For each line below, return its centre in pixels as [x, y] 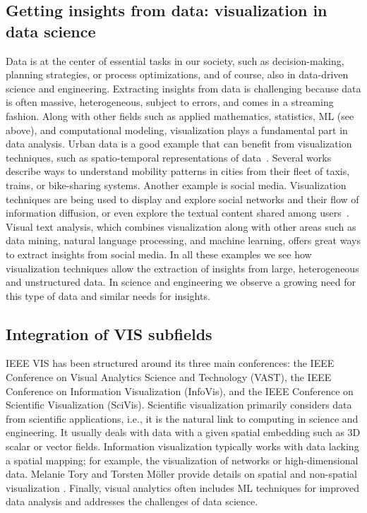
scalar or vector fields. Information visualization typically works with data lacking [182, 446]
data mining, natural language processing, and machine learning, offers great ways [183, 240]
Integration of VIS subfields [109, 333]
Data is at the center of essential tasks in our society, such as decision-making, [175, 60]
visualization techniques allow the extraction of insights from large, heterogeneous [182, 268]
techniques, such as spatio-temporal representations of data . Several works [169, 157]
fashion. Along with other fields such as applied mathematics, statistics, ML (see [180, 115]
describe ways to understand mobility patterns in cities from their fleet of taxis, [178, 171]
